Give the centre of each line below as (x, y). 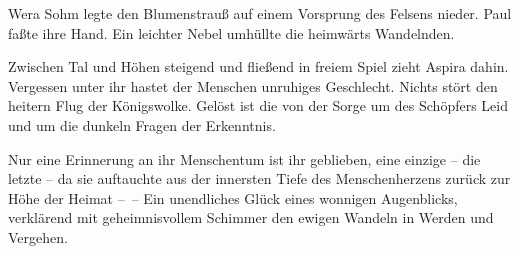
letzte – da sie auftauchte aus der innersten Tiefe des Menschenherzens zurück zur (259, 178)
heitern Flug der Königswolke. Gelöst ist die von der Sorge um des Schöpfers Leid (258, 105)
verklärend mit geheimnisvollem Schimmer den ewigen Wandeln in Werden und (251, 217)
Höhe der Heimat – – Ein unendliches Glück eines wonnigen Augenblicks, (233, 197)
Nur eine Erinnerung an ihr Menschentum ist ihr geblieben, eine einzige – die (244, 158)
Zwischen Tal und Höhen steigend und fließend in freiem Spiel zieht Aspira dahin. (258, 66)
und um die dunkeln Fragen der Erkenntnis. (142, 124)
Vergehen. (38, 236)
